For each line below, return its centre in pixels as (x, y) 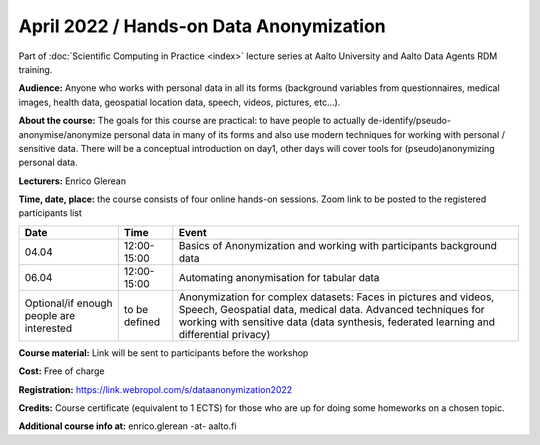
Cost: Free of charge (61, 371)
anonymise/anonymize (65, 134)
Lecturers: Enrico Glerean (72, 181)
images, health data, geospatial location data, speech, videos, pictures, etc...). (179, 102)
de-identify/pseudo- (409, 121)
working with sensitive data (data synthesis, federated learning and (336, 322)
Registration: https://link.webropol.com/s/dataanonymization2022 (155, 389)
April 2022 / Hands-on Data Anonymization (202, 26)
